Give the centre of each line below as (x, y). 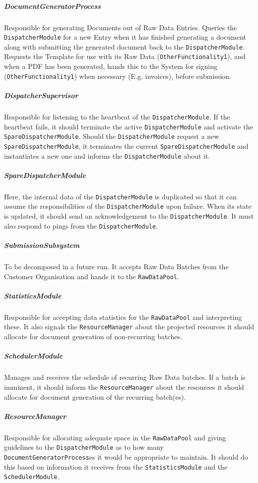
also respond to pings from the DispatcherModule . (81, 225)
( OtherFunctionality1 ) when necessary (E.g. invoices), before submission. (118, 76)
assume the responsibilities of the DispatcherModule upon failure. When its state (128, 206)
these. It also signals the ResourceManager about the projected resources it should (129, 327)
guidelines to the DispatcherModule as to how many (84, 447)
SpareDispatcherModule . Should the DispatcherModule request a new (112, 136)
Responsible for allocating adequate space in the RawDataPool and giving (115, 437)
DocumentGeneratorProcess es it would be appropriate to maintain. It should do (126, 456)
